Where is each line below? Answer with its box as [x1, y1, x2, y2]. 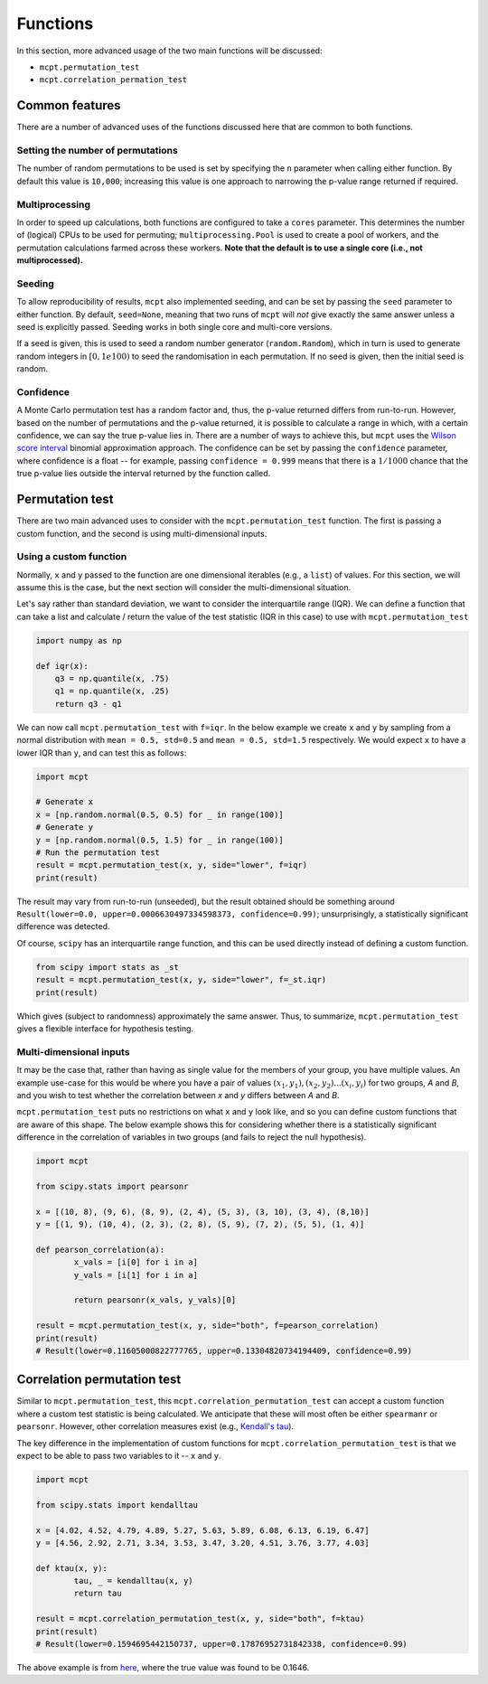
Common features [16, 98, 121, 113]
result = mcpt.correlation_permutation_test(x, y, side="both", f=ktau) [35, 1613, 365, 1624]
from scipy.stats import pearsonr [35, 1181, 189, 1191]
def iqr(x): [35, 661, 89, 671]
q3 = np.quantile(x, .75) [54, 673, 170, 684]
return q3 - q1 [54, 699, 122, 709]
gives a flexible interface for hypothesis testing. [16, 1022, 194, 1034]
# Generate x [35, 796, 94, 807]
